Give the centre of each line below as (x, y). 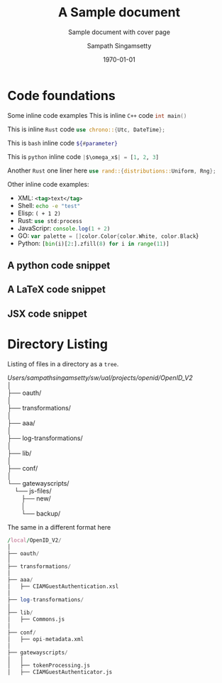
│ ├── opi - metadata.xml (45, 639)
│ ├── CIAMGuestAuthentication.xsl (63, 586)
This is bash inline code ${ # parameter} (63, 143)
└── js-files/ (33, 491)
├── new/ (36, 498)
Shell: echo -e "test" (49, 205)
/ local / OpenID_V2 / (34, 540)
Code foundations (61, 95)
